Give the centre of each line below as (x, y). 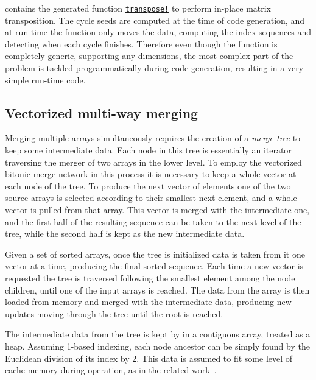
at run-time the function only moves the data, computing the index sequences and (158, 32)
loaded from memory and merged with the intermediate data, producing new (148, 302)
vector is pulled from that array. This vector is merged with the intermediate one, (157, 209)
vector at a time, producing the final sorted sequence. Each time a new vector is (154, 266)
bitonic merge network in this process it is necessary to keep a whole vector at (151, 174)
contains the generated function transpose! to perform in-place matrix (138, 8)
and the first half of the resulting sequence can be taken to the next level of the (153, 221)
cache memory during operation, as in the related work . (111, 370)
